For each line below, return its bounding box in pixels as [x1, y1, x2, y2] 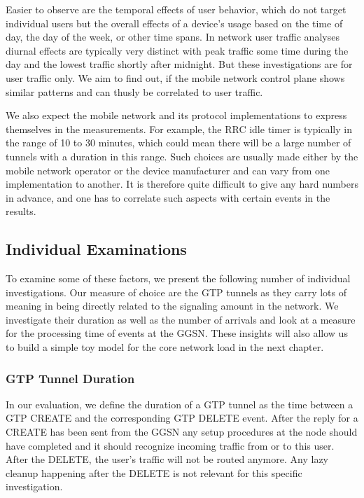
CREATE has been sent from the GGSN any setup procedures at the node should [6, 424, 358, 439]
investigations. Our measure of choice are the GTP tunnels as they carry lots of [6, 284, 347, 299]
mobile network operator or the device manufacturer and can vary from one [6, 162, 330, 177]
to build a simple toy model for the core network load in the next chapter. [6, 340, 324, 354]
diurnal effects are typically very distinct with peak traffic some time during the [6, 43, 349, 57]
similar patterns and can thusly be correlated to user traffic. [6, 84, 263, 99]
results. [6, 204, 36, 219]
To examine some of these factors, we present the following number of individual [6, 271, 351, 286]
